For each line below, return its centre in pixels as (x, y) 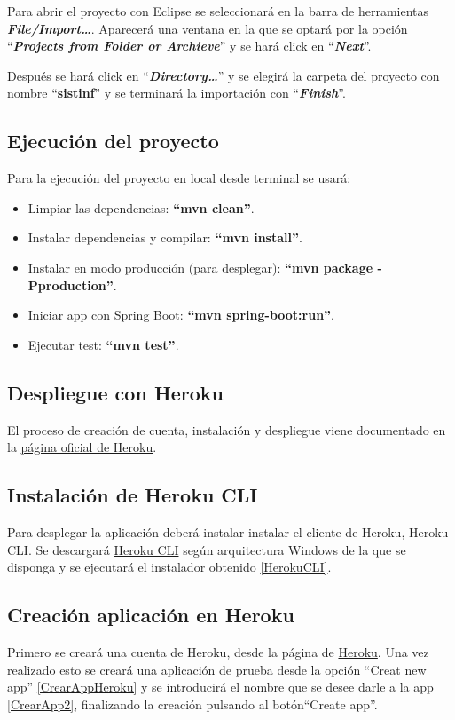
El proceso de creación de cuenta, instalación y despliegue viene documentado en (227, 429)
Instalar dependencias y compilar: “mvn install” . (165, 237)
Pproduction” (71, 285)
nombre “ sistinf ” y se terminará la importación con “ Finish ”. (177, 93)
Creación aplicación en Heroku (151, 615)
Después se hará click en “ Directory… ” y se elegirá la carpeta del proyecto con (224, 75)
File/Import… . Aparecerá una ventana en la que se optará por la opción (208, 28)
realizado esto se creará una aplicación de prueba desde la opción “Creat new (217, 669)
